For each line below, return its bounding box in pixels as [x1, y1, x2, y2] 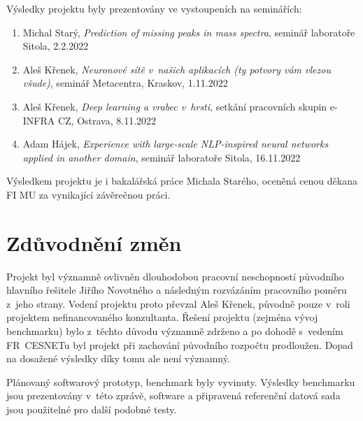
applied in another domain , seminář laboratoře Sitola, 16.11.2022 [22, 150, 301, 164]
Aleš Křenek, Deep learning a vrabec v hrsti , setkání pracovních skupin [22, 99, 327, 113]
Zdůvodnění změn [6, 228, 182, 257]
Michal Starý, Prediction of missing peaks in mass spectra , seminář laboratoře [22, 24, 355, 39]
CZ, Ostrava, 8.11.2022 [57, 113, 157, 127]
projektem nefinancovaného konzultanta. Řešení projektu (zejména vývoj [6, 310, 318, 324]
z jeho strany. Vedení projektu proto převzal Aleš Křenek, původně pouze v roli [6, 296, 350, 311]
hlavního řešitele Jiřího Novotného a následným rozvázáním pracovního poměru [6, 283, 347, 297]
